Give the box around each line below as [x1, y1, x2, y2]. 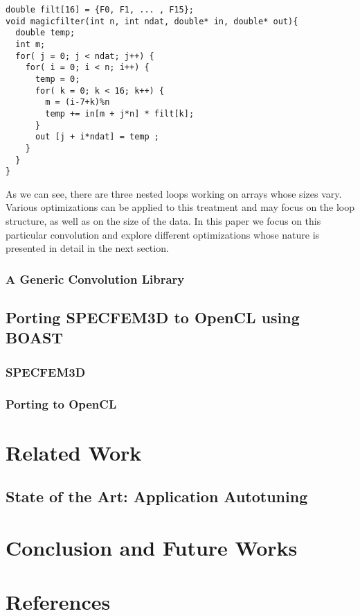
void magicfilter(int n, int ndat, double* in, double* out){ [6, 16, 298, 26]
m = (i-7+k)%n [45, 97, 110, 108]
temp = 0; [35, 74, 80, 84]
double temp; [15, 28, 75, 38]
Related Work [6, 438, 142, 466]
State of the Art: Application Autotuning [6, 486, 308, 507]
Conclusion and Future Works [6, 533, 298, 561]
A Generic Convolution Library [6, 270, 185, 287]
